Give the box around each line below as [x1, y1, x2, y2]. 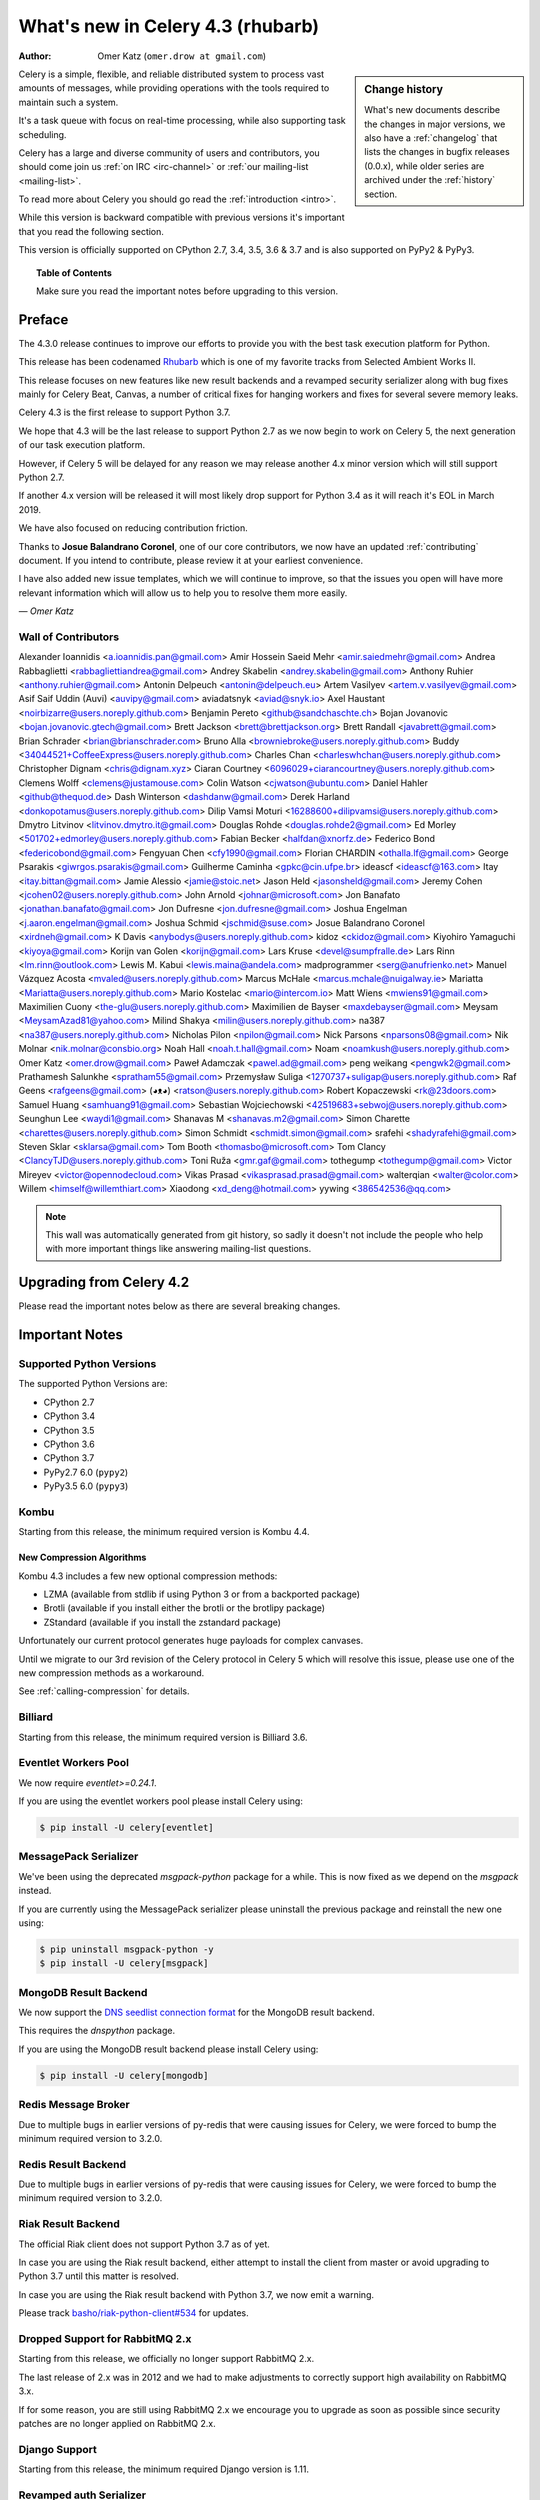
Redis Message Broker [18, 2098, 130, 2112]
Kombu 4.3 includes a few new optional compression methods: [18, 1570, 278, 1582]
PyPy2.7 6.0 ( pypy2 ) [43, 1466, 129, 1478]
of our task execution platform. [18, 439, 146, 451]
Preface [18, 311, 69, 328]
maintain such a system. [18, 96, 119, 108]
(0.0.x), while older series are [364, 160, 485, 172]
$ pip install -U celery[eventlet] [39, 1822, 214, 1834]
